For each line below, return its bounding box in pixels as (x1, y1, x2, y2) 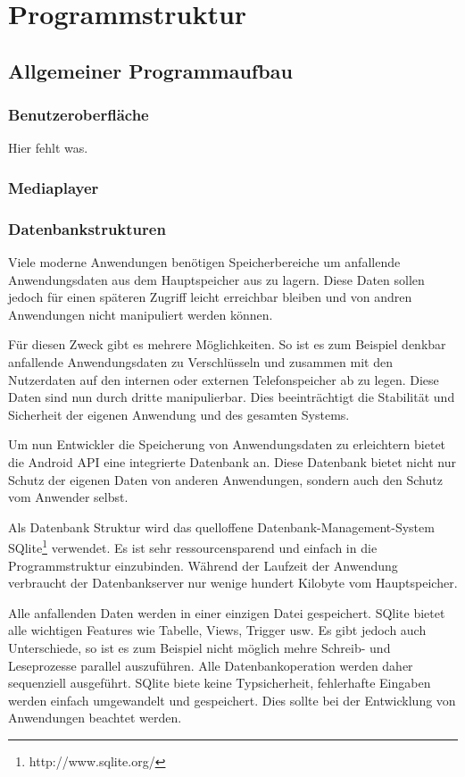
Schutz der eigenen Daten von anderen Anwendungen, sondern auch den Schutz (8, 470, 443, 489)
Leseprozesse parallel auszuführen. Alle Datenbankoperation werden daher (8, 656, 413, 674)
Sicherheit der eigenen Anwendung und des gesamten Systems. (8, 405, 350, 423)
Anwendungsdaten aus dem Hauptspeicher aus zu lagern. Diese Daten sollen (8, 270, 425, 288)
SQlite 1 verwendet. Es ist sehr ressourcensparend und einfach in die (8, 536, 378, 556)
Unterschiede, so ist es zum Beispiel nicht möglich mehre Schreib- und (8, 638, 391, 656)
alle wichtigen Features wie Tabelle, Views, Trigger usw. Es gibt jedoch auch (8, 621, 427, 639)
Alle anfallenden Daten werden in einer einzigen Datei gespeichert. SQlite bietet (8, 603, 445, 622)
